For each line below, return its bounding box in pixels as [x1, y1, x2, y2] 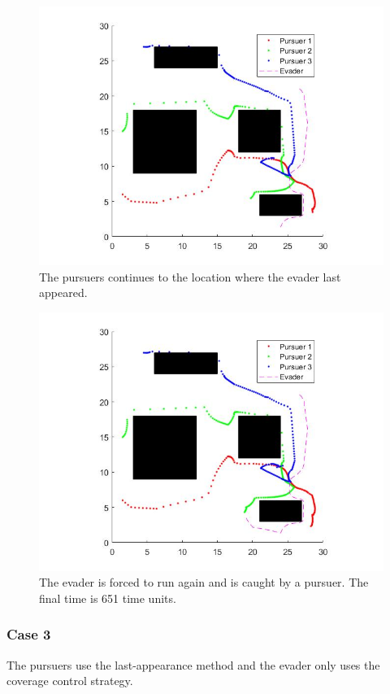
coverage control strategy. [6, 672, 133, 689]
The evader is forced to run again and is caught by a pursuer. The [39, 574, 369, 591]
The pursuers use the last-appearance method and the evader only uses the [6, 656, 380, 673]
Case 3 [6, 624, 51, 644]
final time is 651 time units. [39, 589, 176, 606]
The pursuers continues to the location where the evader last [39, 268, 341, 285]
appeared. [39, 284, 88, 301]
